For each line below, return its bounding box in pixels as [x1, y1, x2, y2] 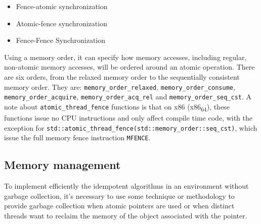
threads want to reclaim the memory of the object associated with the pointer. [4, 210, 247, 220]
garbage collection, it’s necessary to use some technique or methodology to [4, 190, 235, 201]
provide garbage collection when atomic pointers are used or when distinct [4, 200, 235, 211]
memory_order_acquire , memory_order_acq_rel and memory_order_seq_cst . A [4, 91, 252, 102]
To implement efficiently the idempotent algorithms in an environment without [4, 181, 249, 191]
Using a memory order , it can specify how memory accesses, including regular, [4, 51, 247, 62]
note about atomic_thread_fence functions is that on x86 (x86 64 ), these [4, 101, 230, 113]
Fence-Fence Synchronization [16, 35, 106, 45]
